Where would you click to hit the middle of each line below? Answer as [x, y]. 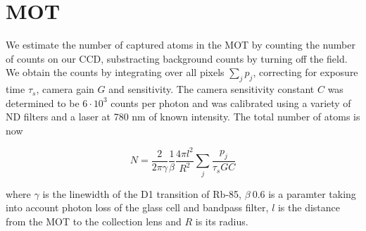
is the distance [309, 207]
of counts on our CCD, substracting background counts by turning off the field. [177, 58]
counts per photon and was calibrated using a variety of [231, 102]
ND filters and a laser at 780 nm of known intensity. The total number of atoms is [183, 117]
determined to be [43, 102]
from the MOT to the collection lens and [94, 221]
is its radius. [222, 221]
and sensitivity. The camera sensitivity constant [212, 89]
